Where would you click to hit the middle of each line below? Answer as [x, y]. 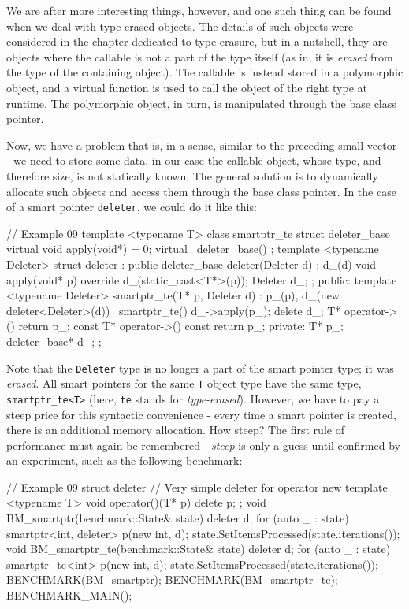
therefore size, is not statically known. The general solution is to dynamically [192, 175]
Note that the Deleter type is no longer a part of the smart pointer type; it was [200, 368]
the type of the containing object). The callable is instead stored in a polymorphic [205, 72]
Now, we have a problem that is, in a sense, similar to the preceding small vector [202, 145]
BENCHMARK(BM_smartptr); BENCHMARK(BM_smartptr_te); [172, 579]
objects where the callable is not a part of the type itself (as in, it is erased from [200, 56]
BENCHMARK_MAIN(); [69, 595]
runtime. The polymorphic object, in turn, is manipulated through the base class [201, 103]
